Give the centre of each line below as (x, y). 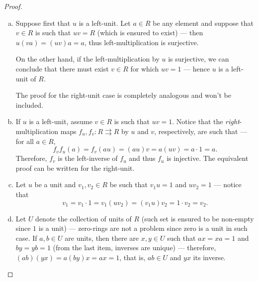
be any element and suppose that (203, 23)
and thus (142, 158)
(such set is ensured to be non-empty (198, 218)
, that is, (132, 257)
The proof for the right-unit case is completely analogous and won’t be (123, 95)
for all (25, 141)
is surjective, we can (199, 59)
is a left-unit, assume (61, 121)
